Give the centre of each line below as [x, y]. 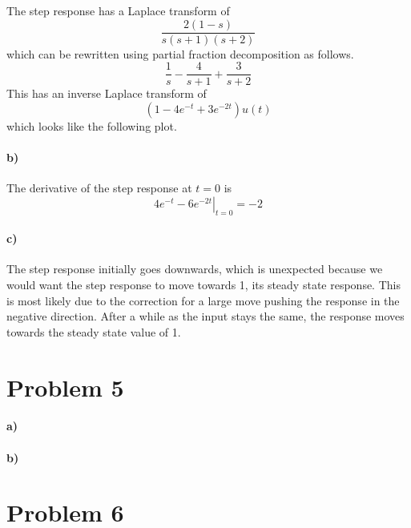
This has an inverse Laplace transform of [107, 93]
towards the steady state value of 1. [94, 331]
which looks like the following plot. [92, 125]
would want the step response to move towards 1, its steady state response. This [203, 285]
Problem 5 [65, 387]
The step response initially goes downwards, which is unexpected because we [195, 269]
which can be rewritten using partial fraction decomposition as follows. [180, 53]
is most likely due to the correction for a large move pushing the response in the [203, 300]
